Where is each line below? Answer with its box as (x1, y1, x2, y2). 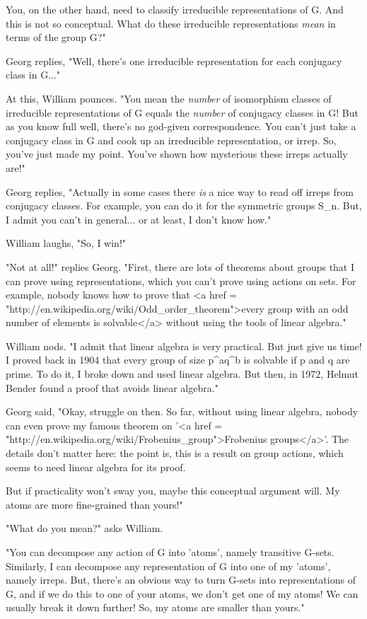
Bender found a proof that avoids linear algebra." (6, 380, 219, 395)
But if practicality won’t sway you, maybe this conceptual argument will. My (6, 483, 340, 498)
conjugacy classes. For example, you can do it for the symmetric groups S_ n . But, (6, 198, 362, 213)
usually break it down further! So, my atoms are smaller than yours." (6, 600, 305, 615)
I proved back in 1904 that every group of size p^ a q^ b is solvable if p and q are (6, 352, 350, 367)
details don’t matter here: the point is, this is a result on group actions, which (6, 446, 344, 461)
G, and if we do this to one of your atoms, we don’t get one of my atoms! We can (6, 586, 359, 601)
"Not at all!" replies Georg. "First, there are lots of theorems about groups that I (6, 259, 355, 274)
